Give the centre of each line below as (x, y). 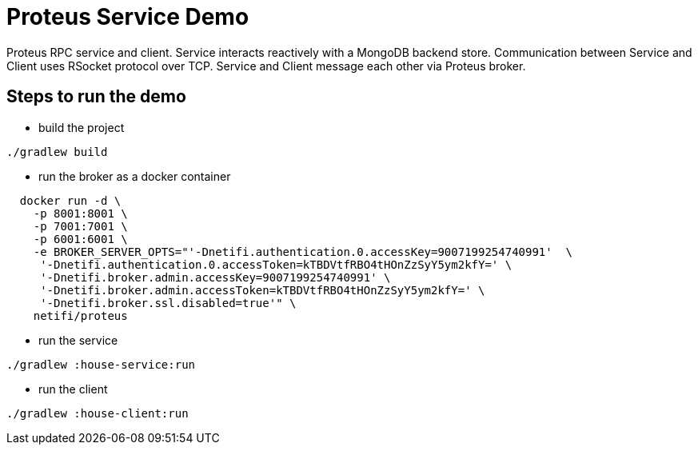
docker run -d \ (70, 200)
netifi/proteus (80, 315)
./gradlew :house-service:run (101, 364)
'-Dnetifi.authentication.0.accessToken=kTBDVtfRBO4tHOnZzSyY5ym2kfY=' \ (276, 264)
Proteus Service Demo (128, 17)
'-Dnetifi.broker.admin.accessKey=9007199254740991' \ (215, 277)
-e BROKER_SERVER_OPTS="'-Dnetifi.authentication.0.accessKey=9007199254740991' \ (303, 251)
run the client (73, 389)
